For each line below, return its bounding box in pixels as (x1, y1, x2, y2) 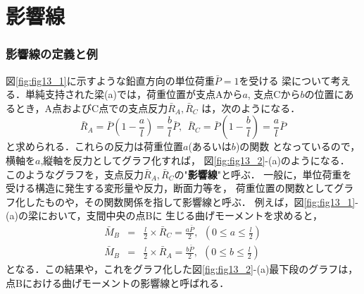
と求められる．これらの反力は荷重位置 (6, 139, 183, 154)
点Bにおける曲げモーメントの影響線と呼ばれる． (6, 275, 230, 290)
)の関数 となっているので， (235, 139, 360, 154)
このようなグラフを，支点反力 (6, 166, 144, 181)
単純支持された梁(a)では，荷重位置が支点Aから (25, 87, 243, 102)
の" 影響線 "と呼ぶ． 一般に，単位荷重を (174, 166, 352, 181)
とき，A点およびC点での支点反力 (15, 100, 168, 115)
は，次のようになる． (201, 100, 301, 115)
